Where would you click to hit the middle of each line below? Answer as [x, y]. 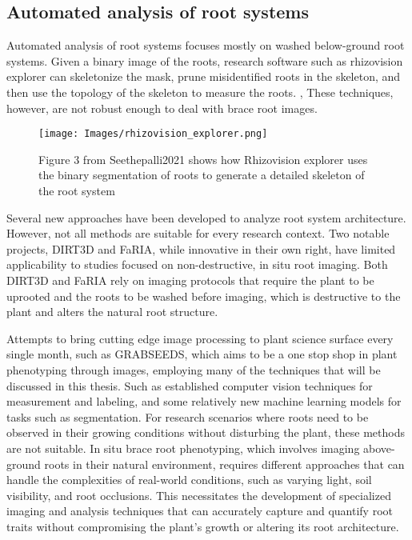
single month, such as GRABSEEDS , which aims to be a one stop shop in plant [202, 354]
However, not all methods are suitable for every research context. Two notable [198, 233]
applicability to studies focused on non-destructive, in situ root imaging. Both [197, 264]
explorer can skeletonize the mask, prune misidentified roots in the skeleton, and [204, 76]
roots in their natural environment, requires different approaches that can [224, 464]
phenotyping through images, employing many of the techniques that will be [194, 369]
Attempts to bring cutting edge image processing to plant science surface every [200, 338]
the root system [77, 191]
